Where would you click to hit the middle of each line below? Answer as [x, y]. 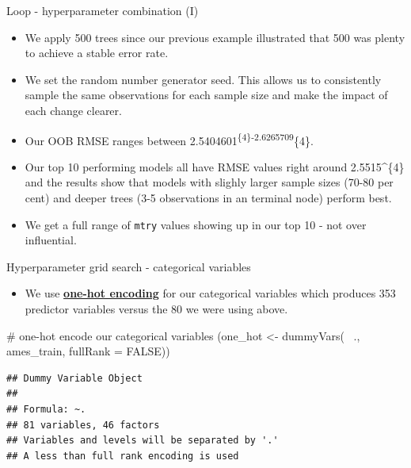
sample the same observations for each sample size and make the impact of [206, 95]
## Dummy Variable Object [74, 378]
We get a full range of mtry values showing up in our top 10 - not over [196, 224]
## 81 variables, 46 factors [83, 425]
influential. [51, 240]
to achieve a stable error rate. [97, 53]
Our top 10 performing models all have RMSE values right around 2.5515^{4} [215, 166]
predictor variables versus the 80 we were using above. [156, 309]
